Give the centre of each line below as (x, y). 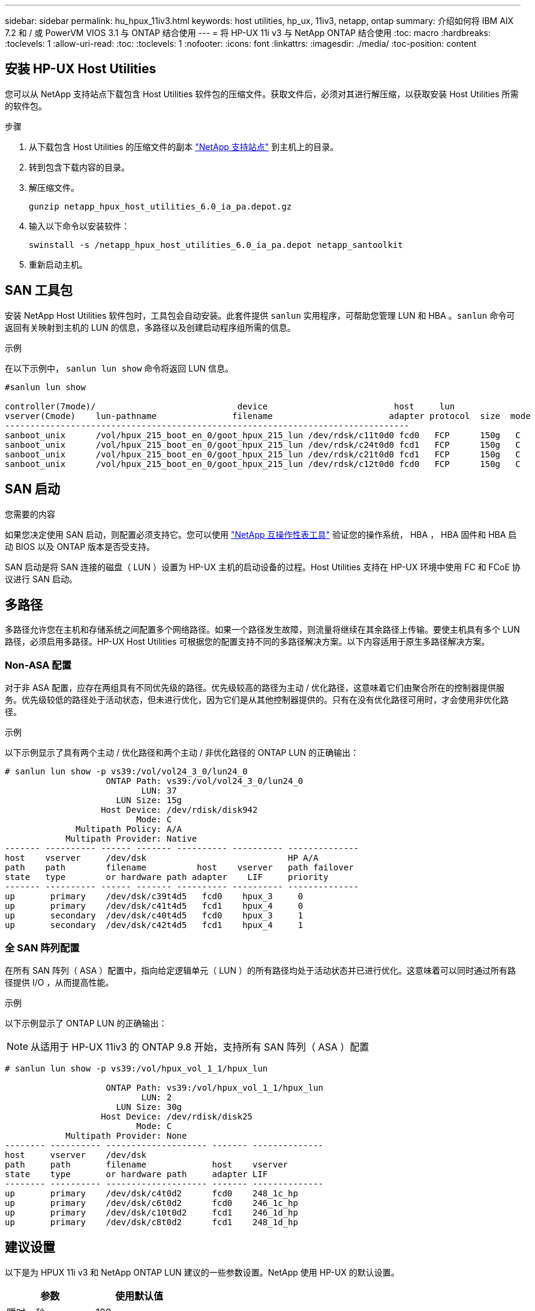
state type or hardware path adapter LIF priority (167, 877)
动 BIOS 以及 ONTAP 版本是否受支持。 (80, 546)
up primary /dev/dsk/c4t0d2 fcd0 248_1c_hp (151, 1193)
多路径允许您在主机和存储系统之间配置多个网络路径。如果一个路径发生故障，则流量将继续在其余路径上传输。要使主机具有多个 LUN (262, 630)
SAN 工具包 (39, 291)
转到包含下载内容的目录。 (79, 167)
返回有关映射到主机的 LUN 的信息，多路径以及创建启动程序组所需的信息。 (150, 327)
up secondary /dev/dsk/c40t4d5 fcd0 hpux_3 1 (154, 916)
